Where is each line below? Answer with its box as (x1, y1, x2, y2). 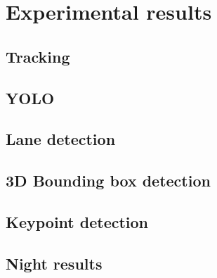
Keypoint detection (6, 210, 149, 232)
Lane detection (6, 128, 116, 150)
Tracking (6, 45, 70, 67)
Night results (6, 252, 103, 274)
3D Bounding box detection (6, 170, 211, 191)
